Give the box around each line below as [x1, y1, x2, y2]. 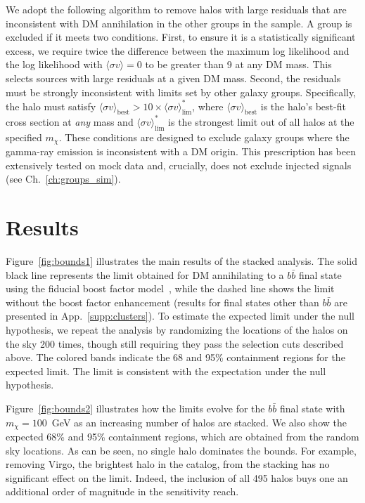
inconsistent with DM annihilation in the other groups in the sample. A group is [6, 15, 352, 30]
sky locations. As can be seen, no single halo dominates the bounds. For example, [6, 443, 357, 457]
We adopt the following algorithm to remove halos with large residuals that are [6, 2, 347, 16]
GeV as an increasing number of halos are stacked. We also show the [51, 414, 347, 429]
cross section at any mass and [6, 114, 134, 129]
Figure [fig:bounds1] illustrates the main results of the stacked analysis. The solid [6, 254, 357, 268]
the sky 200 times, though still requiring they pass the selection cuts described [6, 336, 344, 351]
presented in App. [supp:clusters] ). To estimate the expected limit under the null [6, 308, 354, 323]
